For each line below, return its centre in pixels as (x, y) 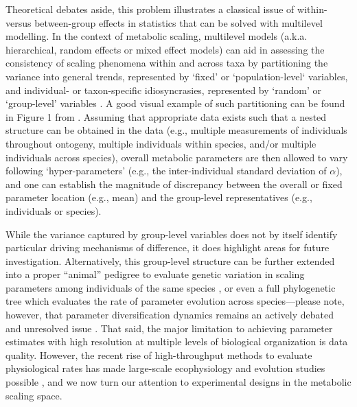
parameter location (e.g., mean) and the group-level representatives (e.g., (159, 197)
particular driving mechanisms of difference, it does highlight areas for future (168, 247)
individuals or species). (54, 210)
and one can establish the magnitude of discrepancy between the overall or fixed (174, 184)
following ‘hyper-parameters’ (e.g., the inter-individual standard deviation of (166, 171)
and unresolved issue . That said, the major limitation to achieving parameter (169, 328)
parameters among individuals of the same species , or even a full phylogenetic (171, 287)
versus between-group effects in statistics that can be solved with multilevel (164, 22)
